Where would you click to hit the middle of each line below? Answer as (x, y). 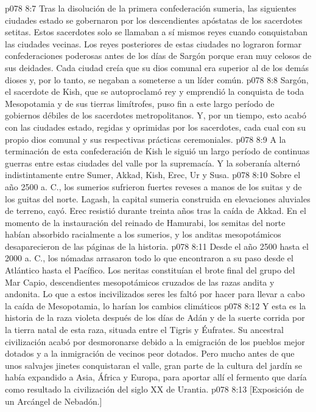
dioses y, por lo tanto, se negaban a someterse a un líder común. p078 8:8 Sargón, (157, 79)
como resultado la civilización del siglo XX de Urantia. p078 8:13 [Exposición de (154, 389)
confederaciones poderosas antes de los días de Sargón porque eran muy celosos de (158, 56)
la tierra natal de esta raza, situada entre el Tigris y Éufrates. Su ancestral (144, 330)
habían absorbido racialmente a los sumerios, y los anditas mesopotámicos (143, 234)
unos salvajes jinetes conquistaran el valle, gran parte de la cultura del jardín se (153, 365)
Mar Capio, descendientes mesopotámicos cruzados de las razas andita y (140, 282)
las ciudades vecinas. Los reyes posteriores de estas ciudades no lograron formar (153, 43)
